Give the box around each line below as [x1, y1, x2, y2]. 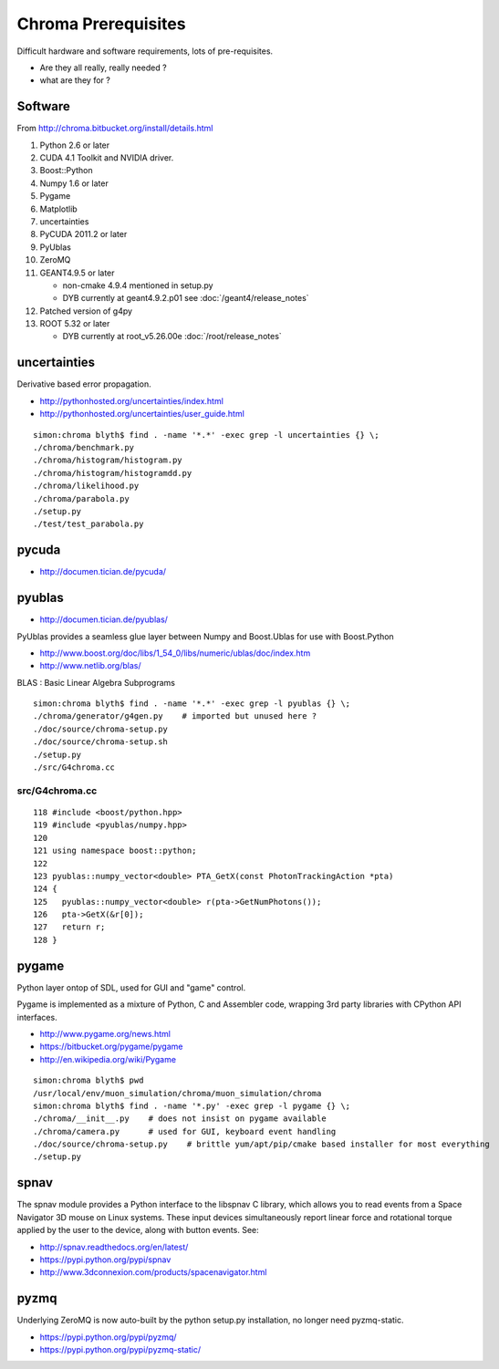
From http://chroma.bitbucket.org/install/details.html [16, 123, 213, 134]
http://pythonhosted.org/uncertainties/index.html [39, 395, 224, 406]
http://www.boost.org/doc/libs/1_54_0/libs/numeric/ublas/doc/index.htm [39, 648, 311, 659]
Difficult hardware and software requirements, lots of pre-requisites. [16, 46, 274, 57]
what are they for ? [39, 75, 111, 86]
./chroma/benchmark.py [33, 442, 135, 452]
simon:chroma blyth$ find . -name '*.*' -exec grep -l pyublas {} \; [33, 699, 351, 709]
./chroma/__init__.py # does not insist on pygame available [33, 1114, 327, 1124]
